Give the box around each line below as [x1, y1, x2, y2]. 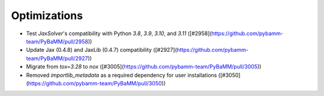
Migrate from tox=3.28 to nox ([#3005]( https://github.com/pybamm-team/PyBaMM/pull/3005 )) [26, 63, 262, 70]
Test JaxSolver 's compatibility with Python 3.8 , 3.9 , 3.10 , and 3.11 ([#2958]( [26, 30, 212, 37]
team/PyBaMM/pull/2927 [26, 54, 88, 62]
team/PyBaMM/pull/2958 [26, 38, 89, 45]
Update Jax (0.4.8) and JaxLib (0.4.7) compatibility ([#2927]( [26, 47, 177, 54]
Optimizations [11, 9, 83, 22]
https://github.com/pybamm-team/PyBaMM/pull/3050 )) [28, 79, 166, 86]
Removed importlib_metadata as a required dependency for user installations [26, 72, 217, 79]
